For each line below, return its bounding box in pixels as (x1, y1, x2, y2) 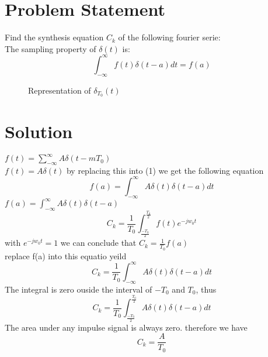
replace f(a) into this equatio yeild (5, 249, 127, 262)
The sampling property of (5, 42, 96, 54)
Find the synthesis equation (5, 31, 104, 43)
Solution (5, 119, 73, 143)
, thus (196, 283, 217, 295)
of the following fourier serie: (118, 31, 221, 43)
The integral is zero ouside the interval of (5, 283, 152, 295)
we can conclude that (60, 236, 137, 249)
